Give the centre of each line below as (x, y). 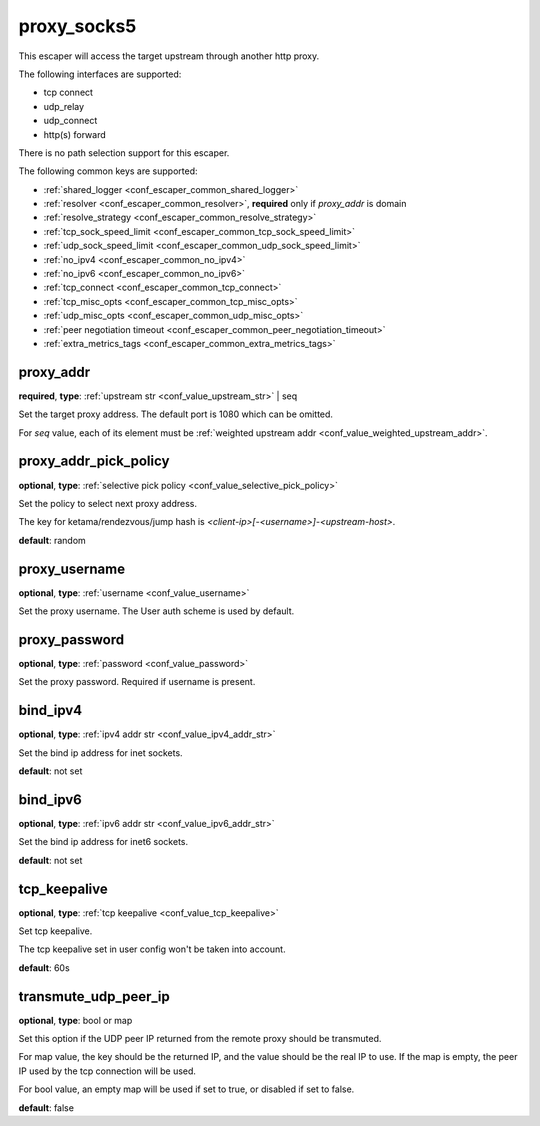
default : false (46, 1107)
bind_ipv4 (50, 710)
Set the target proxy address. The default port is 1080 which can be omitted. (176, 414)
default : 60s (44, 967)
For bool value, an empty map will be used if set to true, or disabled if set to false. (186, 1089)
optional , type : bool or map (75, 1020)
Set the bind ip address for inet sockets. (101, 752)
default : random (52, 540)
